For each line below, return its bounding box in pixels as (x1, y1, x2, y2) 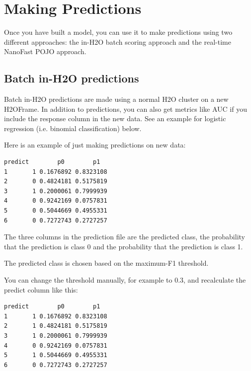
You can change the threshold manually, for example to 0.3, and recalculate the (4, 275, 246, 285)
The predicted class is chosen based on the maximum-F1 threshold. (4, 258, 209, 268)
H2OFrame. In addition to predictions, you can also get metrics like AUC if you (4, 103, 247, 114)
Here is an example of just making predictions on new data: (4, 140, 186, 150)
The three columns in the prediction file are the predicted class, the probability (4, 231, 245, 242)
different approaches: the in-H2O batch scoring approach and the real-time (4, 36, 231, 47)
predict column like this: (4, 284, 78, 295)
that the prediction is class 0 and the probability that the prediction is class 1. (4, 241, 243, 251)
